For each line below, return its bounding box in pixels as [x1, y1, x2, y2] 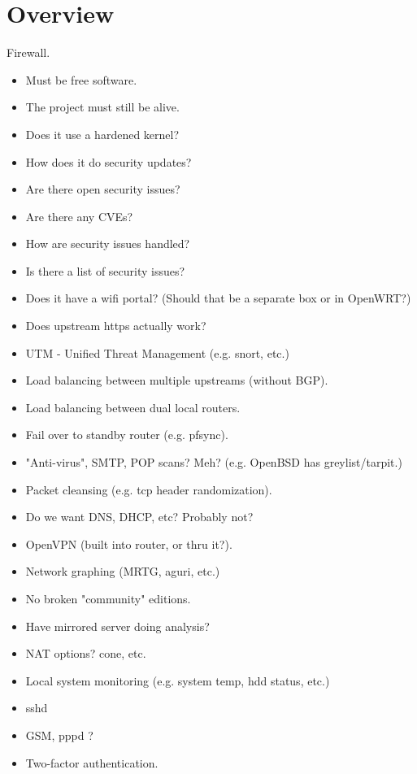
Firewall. [7, 44, 50, 61]
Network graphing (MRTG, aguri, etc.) [25, 563, 220, 580]
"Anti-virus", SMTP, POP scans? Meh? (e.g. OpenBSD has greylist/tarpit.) [25, 454, 402, 471]
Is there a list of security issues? [25, 262, 185, 279]
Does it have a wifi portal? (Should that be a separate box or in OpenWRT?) [25, 289, 411, 307]
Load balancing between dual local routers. [25, 398, 241, 415]
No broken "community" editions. [25, 590, 191, 607]
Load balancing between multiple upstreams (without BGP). [25, 372, 328, 389]
